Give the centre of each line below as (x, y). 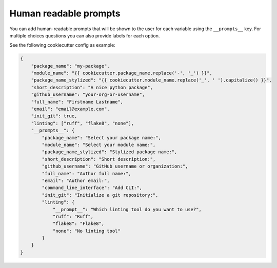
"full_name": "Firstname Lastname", (77, 102)
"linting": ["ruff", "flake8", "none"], (83, 123)
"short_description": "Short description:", (99, 159)
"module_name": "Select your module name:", (99, 145)
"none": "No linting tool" (86, 231)
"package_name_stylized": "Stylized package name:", (110, 152)
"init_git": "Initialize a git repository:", (100, 195)
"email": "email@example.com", (70, 109)
